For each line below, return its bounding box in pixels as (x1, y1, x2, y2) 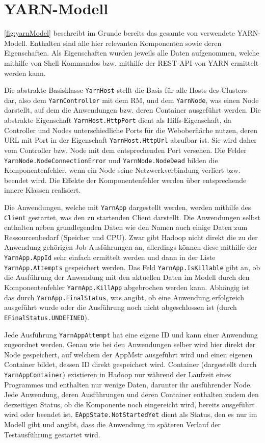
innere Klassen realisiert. (4, 185, 81, 195)
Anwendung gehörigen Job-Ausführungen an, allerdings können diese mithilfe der (4, 242, 257, 252)
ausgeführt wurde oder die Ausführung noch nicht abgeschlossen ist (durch (4, 302, 237, 312)
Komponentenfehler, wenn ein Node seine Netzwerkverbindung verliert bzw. (4, 165, 241, 175)
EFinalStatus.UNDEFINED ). (4, 311, 89, 322)
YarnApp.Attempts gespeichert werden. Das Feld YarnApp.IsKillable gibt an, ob (4, 262, 260, 272)
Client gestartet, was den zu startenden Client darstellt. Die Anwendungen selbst (4, 212, 260, 222)
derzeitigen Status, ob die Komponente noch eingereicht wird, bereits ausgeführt (4, 399, 255, 409)
